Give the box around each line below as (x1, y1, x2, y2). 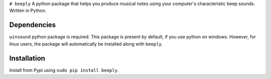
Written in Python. (9, 7, 47, 13)
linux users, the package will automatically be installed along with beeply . (9, 40, 163, 47)
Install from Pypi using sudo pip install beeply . (9, 67, 119, 73)
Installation (9, 54, 45, 62)
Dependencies (9, 20, 56, 29)
